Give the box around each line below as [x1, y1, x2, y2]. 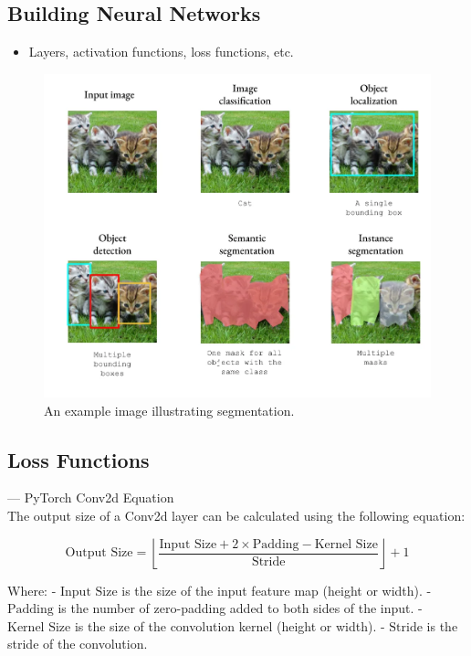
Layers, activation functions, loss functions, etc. [28, 42, 294, 61]
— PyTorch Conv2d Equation [7, 488, 174, 507]
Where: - [7, 580, 57, 599]
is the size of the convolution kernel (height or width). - [74, 616, 385, 635]
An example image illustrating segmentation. [44, 400, 295, 419]
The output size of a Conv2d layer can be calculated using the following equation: [7, 506, 466, 525]
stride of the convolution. [7, 634, 148, 653]
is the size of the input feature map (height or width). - [121, 580, 432, 599]
